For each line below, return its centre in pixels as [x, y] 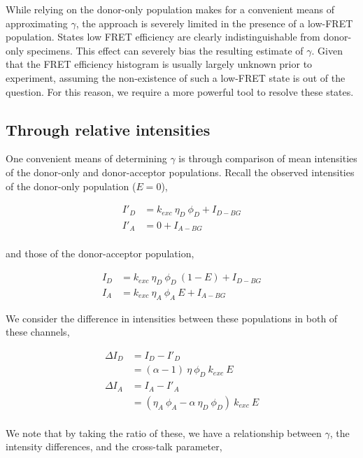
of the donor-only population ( [71, 186]
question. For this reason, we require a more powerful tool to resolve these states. [180, 91]
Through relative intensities [108, 129]
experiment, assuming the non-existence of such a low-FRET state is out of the [176, 77]
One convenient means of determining [86, 158]
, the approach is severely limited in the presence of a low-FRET [214, 23]
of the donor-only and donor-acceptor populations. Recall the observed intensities [180, 172]
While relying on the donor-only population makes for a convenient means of [170, 9]
